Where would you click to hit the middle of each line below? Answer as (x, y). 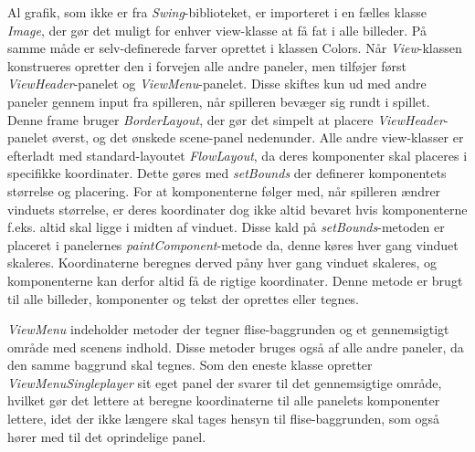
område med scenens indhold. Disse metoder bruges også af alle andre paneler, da (236, 347)
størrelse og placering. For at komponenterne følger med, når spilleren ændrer (224, 190)
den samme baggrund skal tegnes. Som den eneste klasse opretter (190, 365)
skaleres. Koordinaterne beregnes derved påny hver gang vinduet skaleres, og (222, 263)
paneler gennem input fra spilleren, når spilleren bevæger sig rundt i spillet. (219, 101)
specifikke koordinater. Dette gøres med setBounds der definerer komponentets (227, 173)
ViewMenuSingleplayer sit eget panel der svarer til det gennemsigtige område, (225, 382)
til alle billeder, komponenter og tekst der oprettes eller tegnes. (184, 298)
